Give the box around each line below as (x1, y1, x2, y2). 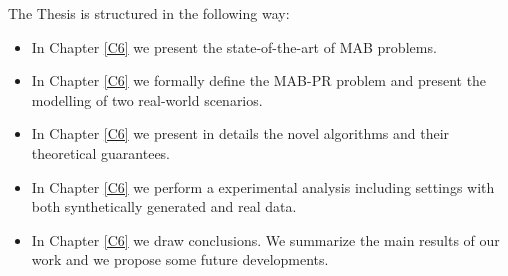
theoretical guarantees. (31, 142, 171, 163)
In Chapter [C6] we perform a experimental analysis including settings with (31, 176, 495, 197)
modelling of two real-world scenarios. (31, 89, 263, 110)
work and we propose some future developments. (31, 249, 329, 270)
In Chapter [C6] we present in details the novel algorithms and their (31, 123, 450, 144)
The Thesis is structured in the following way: (8, 3, 290, 23)
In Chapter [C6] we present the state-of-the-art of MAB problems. (31, 36, 437, 57)
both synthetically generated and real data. (31, 196, 297, 217)
